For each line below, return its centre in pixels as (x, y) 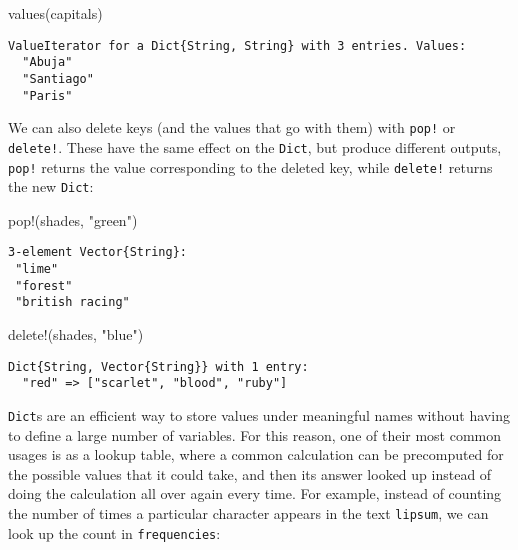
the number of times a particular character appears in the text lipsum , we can (248, 513)
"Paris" (47, 95)
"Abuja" (47, 62)
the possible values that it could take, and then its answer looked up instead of (250, 473)
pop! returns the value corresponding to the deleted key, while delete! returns (250, 166)
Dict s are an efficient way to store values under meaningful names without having (259, 414)
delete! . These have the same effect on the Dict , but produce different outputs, (255, 146)
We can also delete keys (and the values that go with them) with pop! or (232, 127)
